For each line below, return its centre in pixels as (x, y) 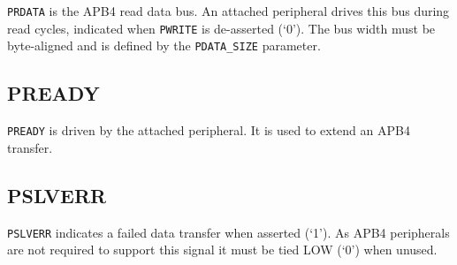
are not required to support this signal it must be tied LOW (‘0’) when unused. (222, 250)
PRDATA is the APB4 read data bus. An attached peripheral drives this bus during (228, 11)
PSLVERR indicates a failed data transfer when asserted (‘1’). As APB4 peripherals (228, 232)
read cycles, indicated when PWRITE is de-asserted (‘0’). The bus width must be (221, 28)
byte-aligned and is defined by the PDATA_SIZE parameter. (164, 45)
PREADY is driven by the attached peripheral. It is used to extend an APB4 (209, 130)
